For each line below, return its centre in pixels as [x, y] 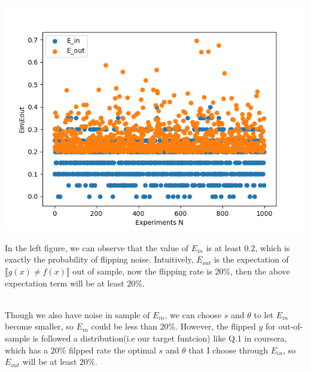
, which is [272, 247]
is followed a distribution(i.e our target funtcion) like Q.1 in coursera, [160, 338]
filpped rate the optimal [112, 350]
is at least [224, 247]
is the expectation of [251, 259]
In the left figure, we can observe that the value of [97, 247]
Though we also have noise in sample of [77, 314]
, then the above [260, 271]
